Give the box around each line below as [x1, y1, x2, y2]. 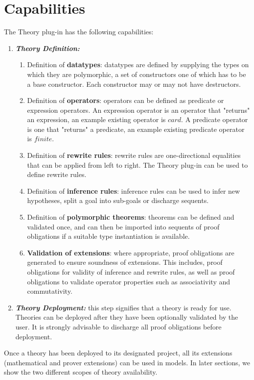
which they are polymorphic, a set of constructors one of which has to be [27, 69, 246, 79]
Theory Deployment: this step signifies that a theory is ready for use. [15, 302, 231, 312]
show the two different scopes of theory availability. [4, 367, 158, 377]
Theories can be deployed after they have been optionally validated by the [15, 312, 238, 322]
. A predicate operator [181, 114, 248, 125]
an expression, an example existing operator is [27, 114, 166, 125]
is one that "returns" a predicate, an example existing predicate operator [27, 124, 245, 134]
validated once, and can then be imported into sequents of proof [27, 221, 220, 231]
